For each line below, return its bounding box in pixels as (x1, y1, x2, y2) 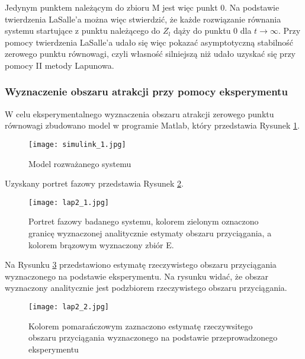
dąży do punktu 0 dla (173, 24, 252, 37)
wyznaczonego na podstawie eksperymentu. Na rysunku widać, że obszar (5, 270, 268, 282)
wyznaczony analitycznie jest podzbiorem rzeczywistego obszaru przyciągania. (5, 281, 287, 294)
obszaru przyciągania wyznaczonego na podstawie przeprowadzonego (28, 331, 278, 344)
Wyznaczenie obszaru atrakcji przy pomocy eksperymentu (5, 84, 288, 99)
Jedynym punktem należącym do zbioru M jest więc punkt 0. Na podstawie (5, 1, 280, 13)
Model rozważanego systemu (28, 157, 131, 169)
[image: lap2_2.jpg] (28, 303, 110, 312)
